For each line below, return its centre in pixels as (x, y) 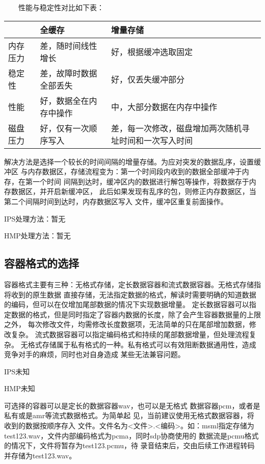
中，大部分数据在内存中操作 (164, 106)
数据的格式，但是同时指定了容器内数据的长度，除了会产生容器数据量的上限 (136, 314)
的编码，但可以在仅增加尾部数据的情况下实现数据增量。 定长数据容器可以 (127, 304)
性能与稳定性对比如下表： (61, 7)
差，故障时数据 (69, 73)
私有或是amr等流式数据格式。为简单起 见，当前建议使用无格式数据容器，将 (129, 415)
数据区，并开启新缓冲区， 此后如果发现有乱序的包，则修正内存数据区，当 (134, 191)
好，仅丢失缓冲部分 (148, 79)
